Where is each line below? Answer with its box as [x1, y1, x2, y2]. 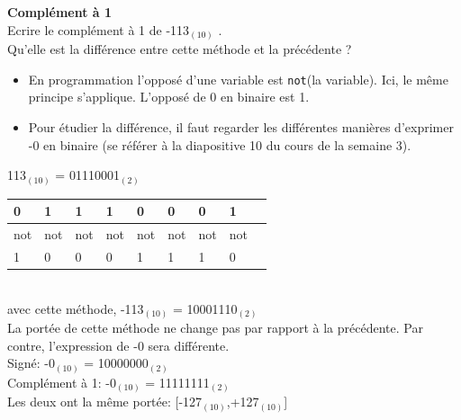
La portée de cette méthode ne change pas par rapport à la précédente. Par [7, 318, 423, 337]
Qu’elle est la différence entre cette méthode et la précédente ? [7, 40, 352, 58]
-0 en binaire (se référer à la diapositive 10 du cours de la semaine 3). [28, 135, 411, 154]
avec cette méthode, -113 [7, 299, 144, 317]
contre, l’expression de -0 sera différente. [7, 335, 230, 354]
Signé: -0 [7, 353, 55, 372]
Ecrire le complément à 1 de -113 [7, 20, 190, 39]
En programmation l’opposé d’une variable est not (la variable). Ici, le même [28, 69, 448, 88]
